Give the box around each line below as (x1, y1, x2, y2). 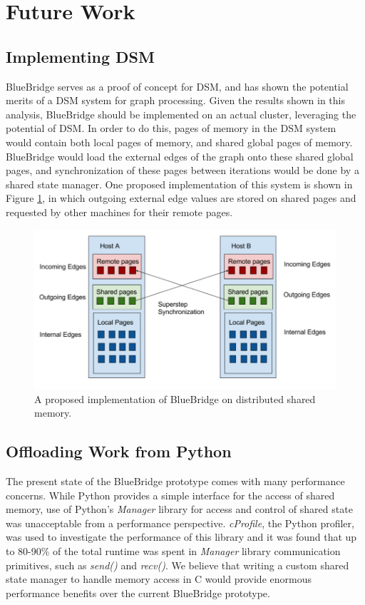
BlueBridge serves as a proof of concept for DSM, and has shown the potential (6, 78, 349, 93)
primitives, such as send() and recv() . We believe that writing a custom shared (6, 557, 349, 572)
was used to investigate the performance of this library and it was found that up (6, 529, 357, 544)
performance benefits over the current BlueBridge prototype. (6, 585, 270, 600)
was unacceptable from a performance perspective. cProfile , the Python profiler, (6, 515, 354, 530)
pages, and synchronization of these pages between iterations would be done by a (6, 163, 359, 178)
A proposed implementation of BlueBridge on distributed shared (34, 391, 316, 406)
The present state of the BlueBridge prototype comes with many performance (6, 474, 345, 489)
